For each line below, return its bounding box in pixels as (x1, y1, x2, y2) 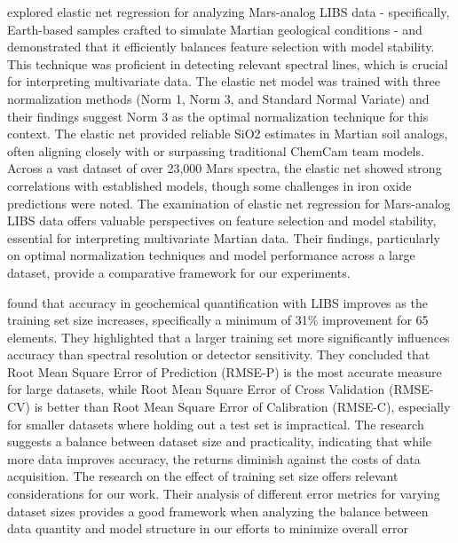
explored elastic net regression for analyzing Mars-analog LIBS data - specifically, (7, 3, 450, 20)
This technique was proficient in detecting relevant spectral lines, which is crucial (7, 54, 448, 73)
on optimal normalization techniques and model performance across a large (7, 246, 415, 264)
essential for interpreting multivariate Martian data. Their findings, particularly (7, 228, 440, 247)
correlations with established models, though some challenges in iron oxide (7, 176, 412, 194)
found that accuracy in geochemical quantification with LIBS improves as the (7, 293, 428, 311)
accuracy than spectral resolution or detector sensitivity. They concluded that (7, 345, 430, 364)
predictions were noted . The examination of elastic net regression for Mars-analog (7, 193, 451, 212)
